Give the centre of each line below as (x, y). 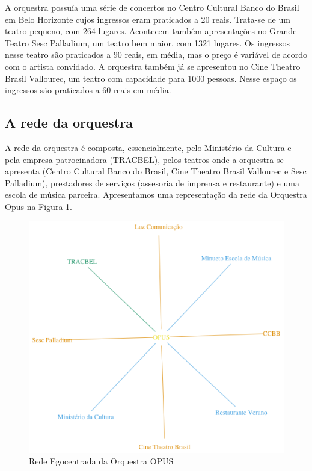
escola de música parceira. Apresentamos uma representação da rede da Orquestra (156, 195)
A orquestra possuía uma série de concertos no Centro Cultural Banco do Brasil (152, 7)
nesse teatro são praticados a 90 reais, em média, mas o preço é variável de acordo (156, 54)
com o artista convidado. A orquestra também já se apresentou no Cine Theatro (153, 66)
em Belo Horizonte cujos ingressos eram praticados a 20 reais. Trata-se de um (148, 19)
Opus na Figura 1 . (38, 206)
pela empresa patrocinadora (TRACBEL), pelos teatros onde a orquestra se (144, 159)
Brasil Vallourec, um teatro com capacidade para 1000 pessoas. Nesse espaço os (151, 78)
